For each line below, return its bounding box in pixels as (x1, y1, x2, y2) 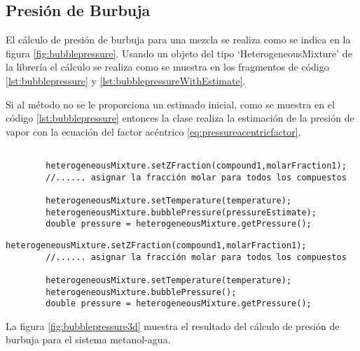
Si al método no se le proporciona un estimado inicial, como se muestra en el (6, 96, 335, 111)
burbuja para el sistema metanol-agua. (6, 332, 171, 347)
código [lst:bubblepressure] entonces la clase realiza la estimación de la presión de (6, 110, 354, 125)
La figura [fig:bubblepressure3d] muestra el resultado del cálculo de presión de (6, 318, 340, 333)
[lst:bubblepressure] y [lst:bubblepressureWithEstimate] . (6, 73, 246, 87)
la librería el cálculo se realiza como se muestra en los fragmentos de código (6, 59, 329, 74)
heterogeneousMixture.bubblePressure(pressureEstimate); (46, 207, 317, 217)
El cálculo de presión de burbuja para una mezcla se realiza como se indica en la (6, 32, 351, 47)
